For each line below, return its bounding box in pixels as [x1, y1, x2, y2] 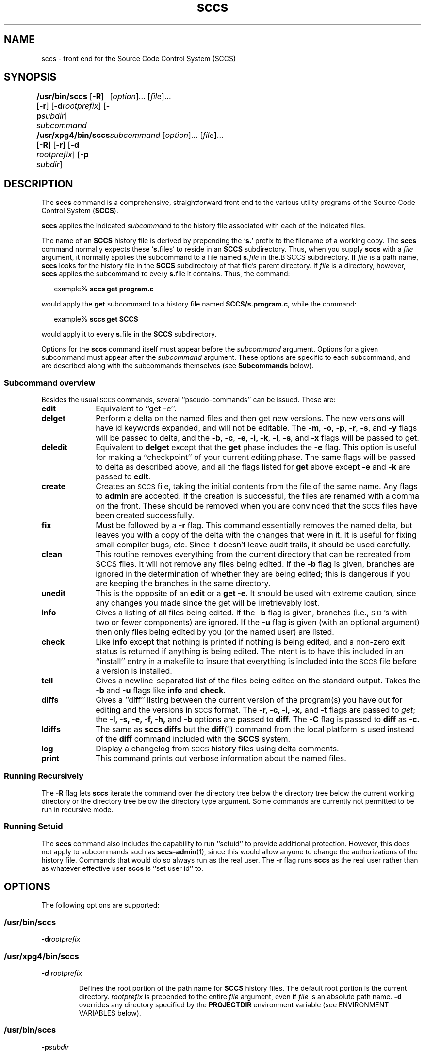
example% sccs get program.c [54, 285, 154, 293]
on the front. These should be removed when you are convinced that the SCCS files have [96, 501, 418, 511]
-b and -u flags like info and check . [96, 685, 226, 696]
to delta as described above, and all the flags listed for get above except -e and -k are [96, 462, 410, 472]
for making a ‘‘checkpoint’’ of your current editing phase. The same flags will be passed [96, 452, 416, 462]
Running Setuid [4, 821, 63, 832]
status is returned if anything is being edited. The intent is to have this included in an [96, 647, 404, 657]
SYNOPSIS [4, 71, 57, 84]
